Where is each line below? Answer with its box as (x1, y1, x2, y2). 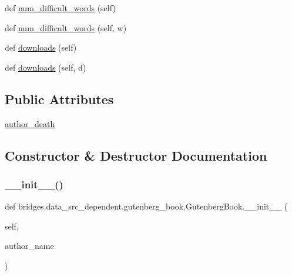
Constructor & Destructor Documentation (5, 146, 267, 164)
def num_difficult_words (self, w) (5, 21, 127, 34)
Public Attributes (5, 89, 114, 108)
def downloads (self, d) (5, 61, 86, 73)
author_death (5, 117, 55, 129)
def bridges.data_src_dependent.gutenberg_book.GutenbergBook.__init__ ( (5, 200, 288, 212)
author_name (5, 240, 54, 252)
